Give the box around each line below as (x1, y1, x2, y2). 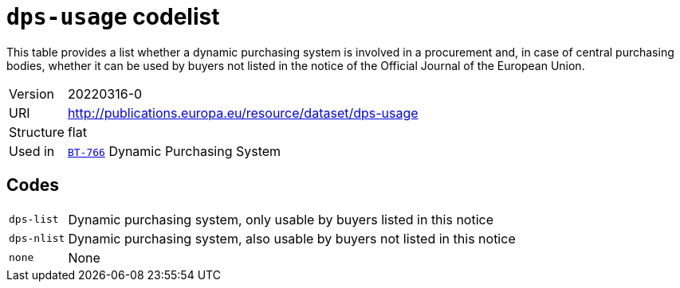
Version (9, 85, 54, 102)
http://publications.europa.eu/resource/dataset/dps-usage (67, 104, 419, 121)
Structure (9, 123, 65, 140)
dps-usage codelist (6, 3, 220, 30)
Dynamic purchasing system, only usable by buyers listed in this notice (68, 211, 494, 228)
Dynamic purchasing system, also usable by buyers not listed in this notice (68, 230, 516, 247)
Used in (9, 142, 55, 159)
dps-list (9, 213, 59, 226)
